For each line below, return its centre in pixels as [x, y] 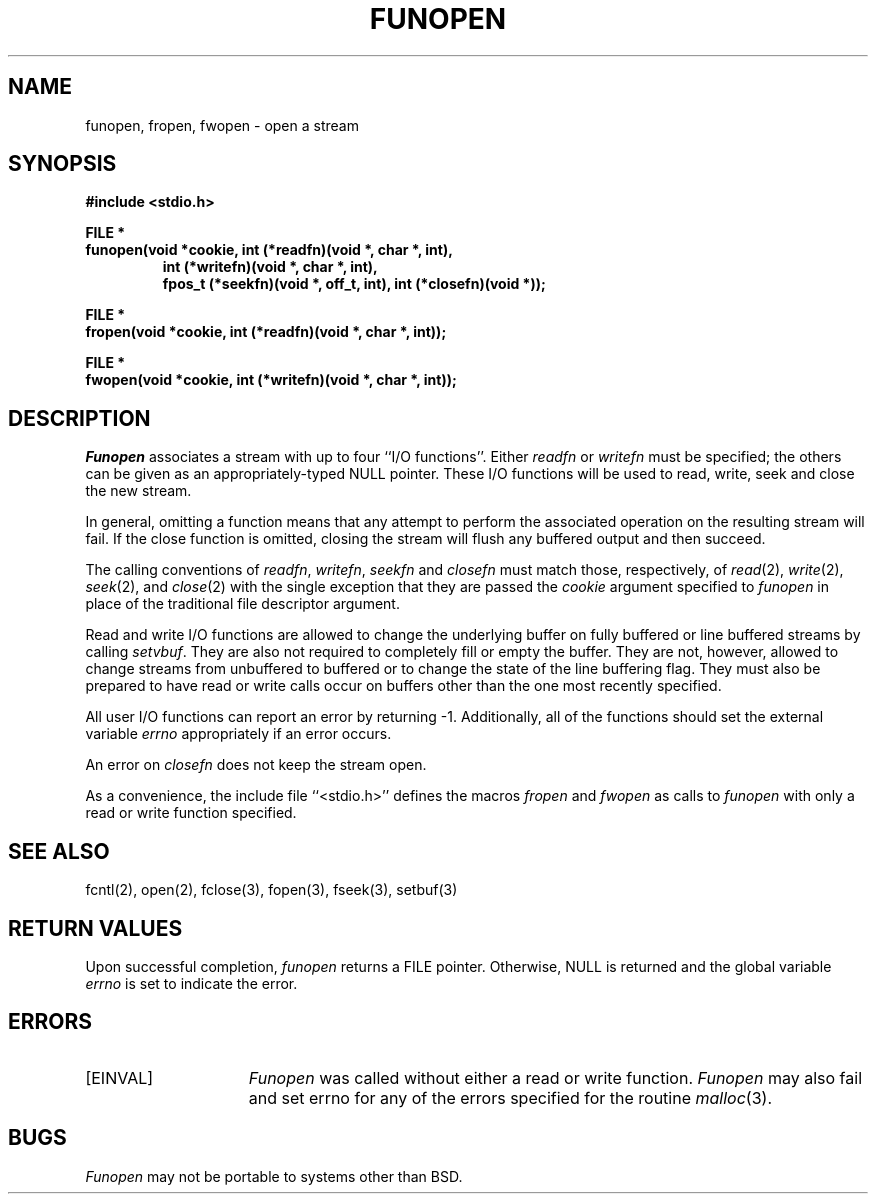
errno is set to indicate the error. [191, 983]
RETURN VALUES [95, 928]
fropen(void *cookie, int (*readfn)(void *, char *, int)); [266, 332]
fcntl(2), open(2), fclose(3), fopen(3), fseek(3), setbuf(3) [271, 890]
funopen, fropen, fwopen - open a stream [222, 125]
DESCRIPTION [79, 418]
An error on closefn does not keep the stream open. [256, 765]
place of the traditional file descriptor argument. [242, 604]
